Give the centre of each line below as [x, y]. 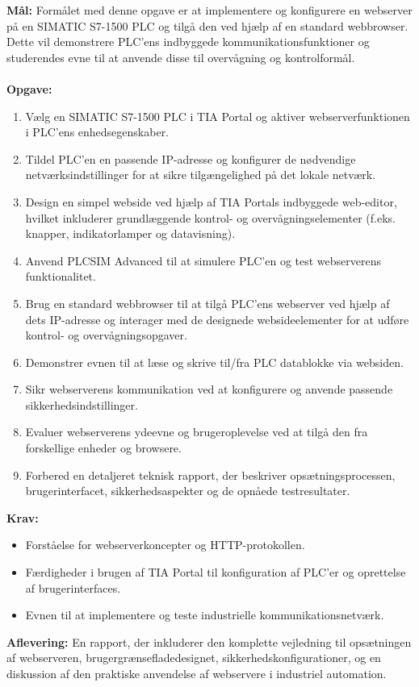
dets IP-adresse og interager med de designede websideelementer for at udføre [217, 319]
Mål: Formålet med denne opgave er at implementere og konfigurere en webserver [209, 10]
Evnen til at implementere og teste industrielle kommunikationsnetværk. [205, 615]
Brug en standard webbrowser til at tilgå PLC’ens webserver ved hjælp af [207, 303]
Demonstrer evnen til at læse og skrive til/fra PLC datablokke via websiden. [214, 362]
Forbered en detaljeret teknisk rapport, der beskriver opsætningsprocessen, [210, 475]
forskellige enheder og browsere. [103, 448]
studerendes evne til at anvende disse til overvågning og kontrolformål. [181, 57]
